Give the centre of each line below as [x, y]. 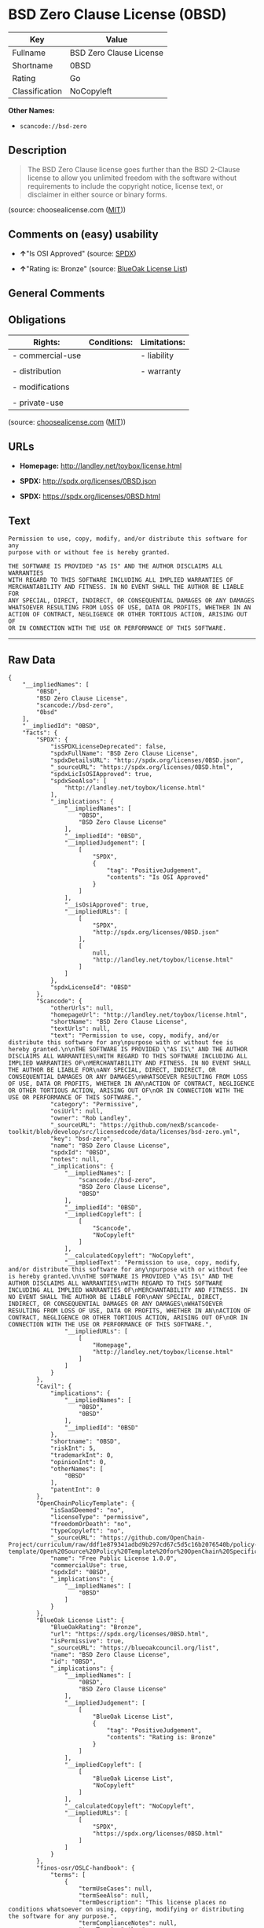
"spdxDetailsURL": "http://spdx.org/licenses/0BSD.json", [147, 760]
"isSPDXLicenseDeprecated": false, [108, 747]
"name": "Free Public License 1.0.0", [114, 1558]
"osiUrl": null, [77, 1111]
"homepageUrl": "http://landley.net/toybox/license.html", [148, 1015]
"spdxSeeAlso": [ [79, 781]
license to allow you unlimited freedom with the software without [132, 178]
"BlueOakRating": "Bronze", [96, 1628]
